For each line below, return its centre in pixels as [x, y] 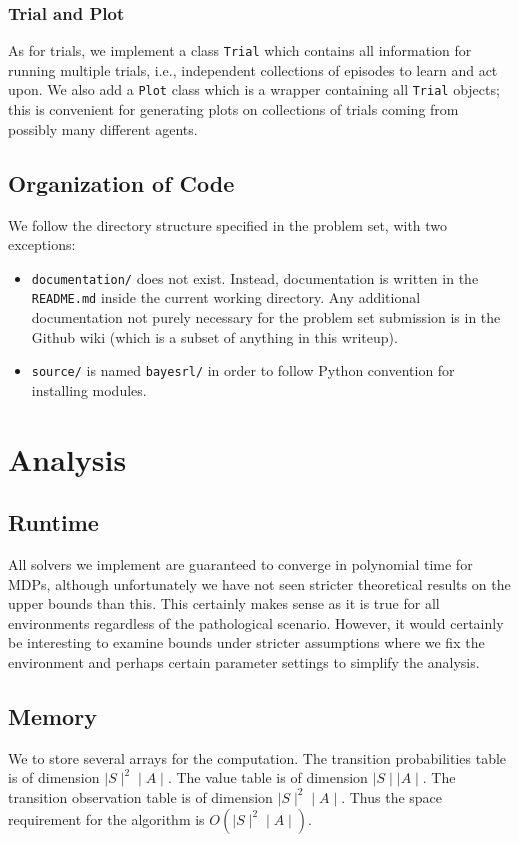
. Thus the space [392, 796]
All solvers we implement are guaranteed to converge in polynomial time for [240, 564]
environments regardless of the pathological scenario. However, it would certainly [256, 622]
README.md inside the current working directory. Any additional [226, 297]
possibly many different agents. [103, 128]
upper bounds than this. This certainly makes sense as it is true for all [224, 603]
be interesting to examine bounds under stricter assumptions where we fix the [246, 642]
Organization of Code [121, 182]
